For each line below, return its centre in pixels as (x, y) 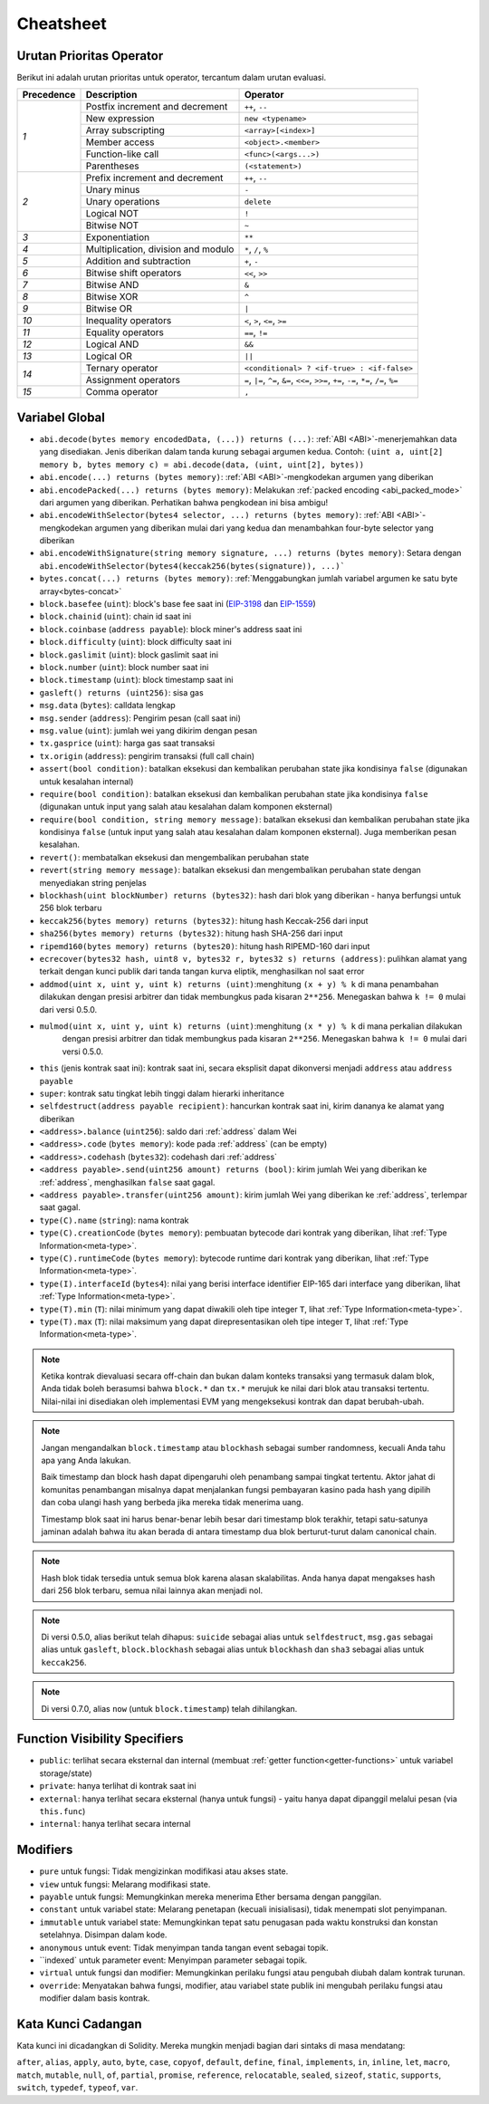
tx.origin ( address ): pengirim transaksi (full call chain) (147, 755)
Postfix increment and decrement (157, 107)
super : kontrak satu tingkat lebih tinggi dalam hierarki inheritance (162, 1093)
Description (111, 95)
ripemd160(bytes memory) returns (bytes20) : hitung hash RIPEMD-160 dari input (205, 946)
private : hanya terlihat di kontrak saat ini (118, 1786)
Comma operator (122, 392)
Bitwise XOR (112, 297)
